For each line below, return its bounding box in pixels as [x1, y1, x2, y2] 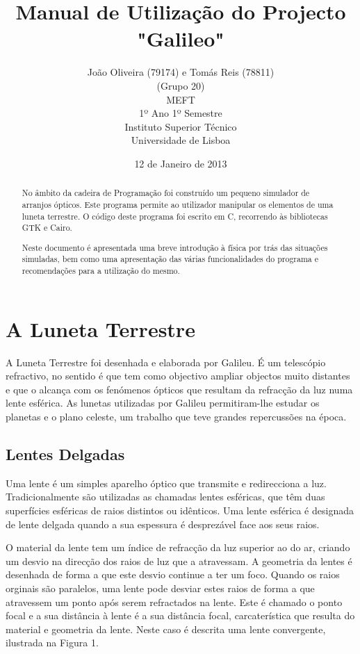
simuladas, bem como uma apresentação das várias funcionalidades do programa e [22, 253, 319, 265]
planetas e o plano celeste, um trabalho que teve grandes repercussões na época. [6, 409, 347, 424]
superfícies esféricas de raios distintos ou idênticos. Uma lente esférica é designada [6, 503, 354, 518]
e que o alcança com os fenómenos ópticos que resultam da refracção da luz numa [6, 382, 353, 396]
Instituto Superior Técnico [124, 119, 237, 133]
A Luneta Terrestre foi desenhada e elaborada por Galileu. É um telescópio [6, 354, 326, 369]
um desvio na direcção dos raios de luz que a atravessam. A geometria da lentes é [6, 553, 352, 568]
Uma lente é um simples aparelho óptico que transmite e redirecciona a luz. [6, 475, 327, 490]
